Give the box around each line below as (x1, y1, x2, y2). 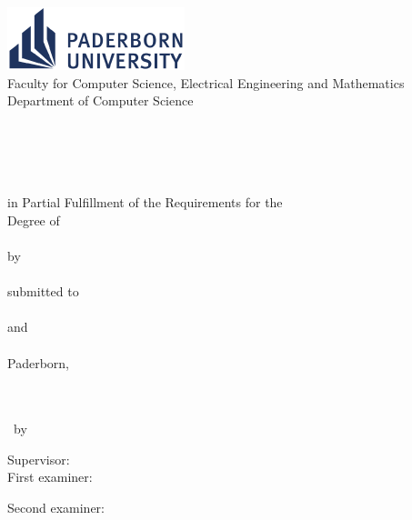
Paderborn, (7, 353, 69, 372)
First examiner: (7, 467, 93, 486)
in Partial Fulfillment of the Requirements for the (7, 193, 283, 212)
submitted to (7, 282, 79, 301)
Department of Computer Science (7, 91, 194, 110)
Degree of (7, 210, 60, 229)
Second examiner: (7, 498, 105, 517)
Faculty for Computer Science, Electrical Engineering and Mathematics (7, 73, 405, 92)
